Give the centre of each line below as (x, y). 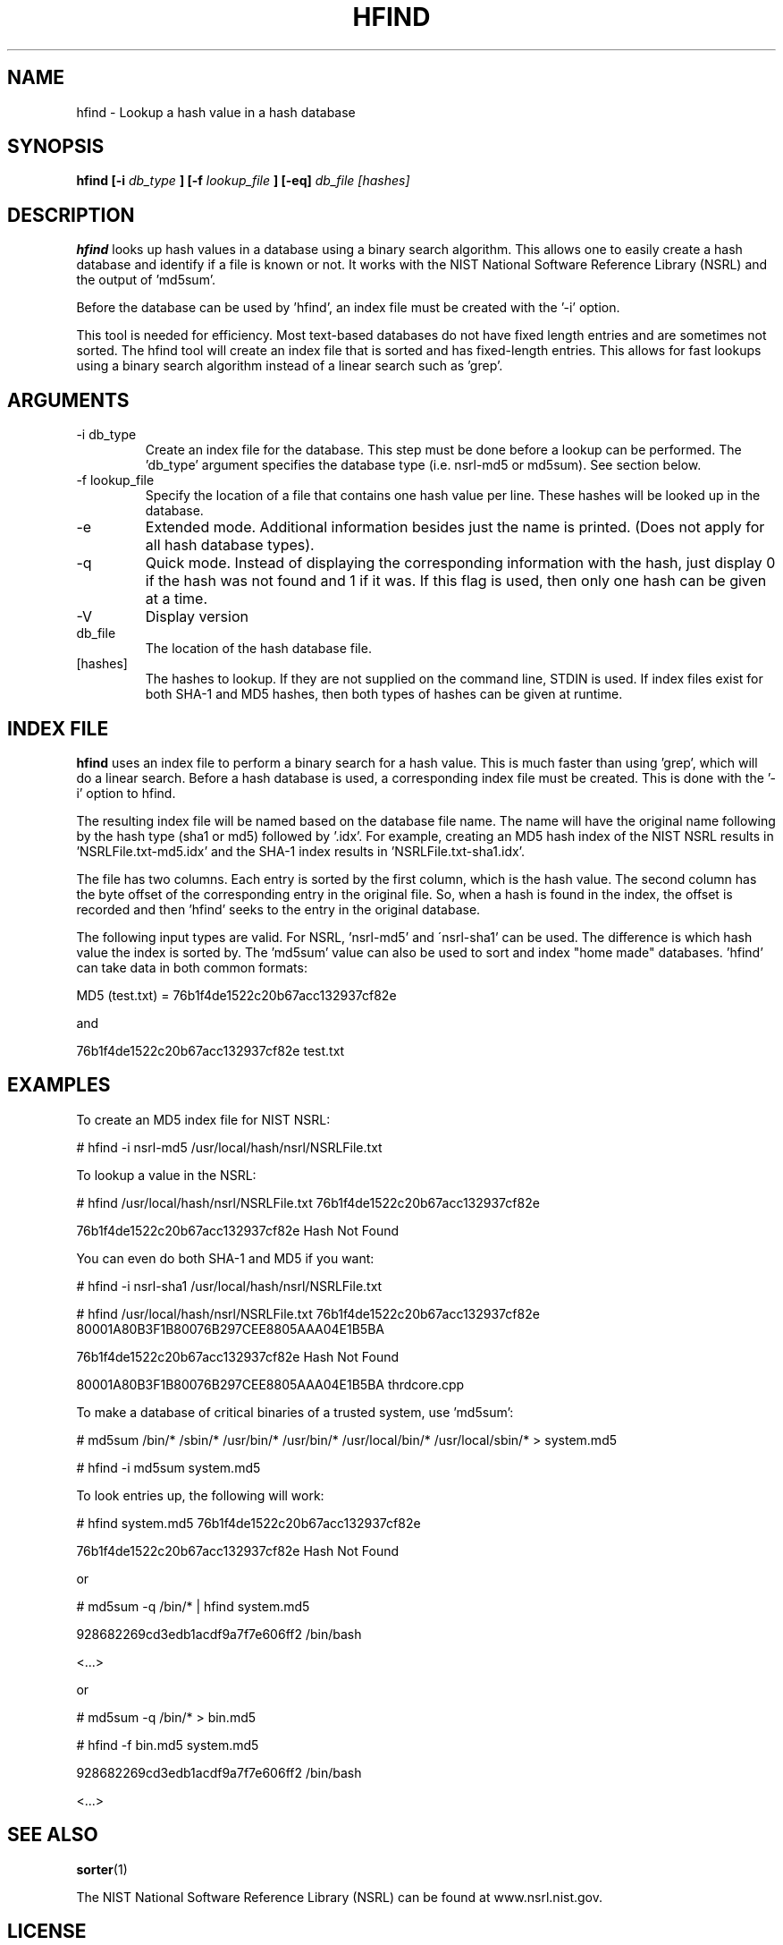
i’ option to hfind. (126, 793)
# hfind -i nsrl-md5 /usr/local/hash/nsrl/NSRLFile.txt (229, 1147)
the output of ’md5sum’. (146, 280)
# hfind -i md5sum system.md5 (168, 1467)
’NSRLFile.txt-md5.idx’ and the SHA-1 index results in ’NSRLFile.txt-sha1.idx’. (300, 851)
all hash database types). (230, 545)
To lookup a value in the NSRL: (166, 1175)
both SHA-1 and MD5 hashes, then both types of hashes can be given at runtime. (384, 694)
